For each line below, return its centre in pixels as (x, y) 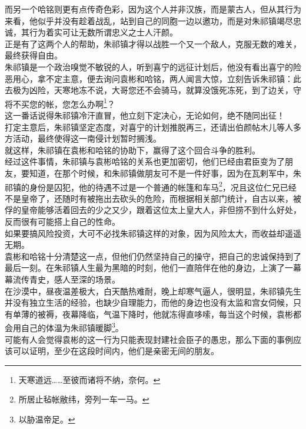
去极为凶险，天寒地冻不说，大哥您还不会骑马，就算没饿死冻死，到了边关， (149, 90)
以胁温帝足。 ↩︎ (47, 419)
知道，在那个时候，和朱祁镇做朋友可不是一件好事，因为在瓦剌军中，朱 (165, 173)
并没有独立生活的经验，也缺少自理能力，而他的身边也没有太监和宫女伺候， (149, 302)
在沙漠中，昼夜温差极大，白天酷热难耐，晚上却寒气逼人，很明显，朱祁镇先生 (153, 291)
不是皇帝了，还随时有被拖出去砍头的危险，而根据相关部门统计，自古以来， (149, 198)
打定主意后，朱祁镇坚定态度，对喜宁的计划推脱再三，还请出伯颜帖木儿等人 (149, 127)
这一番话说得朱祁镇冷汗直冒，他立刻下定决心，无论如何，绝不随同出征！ (145, 115)
